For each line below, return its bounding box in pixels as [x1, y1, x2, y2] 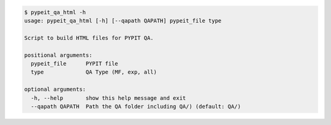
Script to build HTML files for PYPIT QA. [24, 34, 154, 41]
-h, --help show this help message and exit [31, 94, 186, 101]
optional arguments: [24, 86, 86, 93]
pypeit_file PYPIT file [31, 60, 119, 67]
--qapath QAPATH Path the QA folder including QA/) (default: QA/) [31, 103, 242, 110]
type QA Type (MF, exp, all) [31, 69, 158, 76]
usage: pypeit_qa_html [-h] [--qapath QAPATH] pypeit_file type [24, 17, 222, 24]
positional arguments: [24, 51, 93, 58]
